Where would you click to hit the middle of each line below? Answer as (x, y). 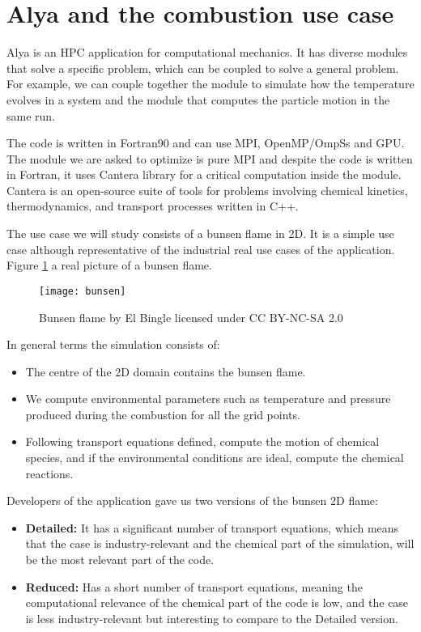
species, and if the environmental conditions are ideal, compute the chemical (215, 458)
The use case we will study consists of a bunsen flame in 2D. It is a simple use (200, 233)
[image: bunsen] (83, 291)
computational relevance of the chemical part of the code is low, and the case (217, 602)
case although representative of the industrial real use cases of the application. (201, 249)
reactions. (49, 473)
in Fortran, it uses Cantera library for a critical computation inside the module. (204, 174)
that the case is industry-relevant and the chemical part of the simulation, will (220, 543)
